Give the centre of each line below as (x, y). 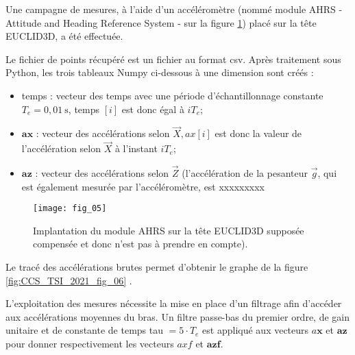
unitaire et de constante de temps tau (85, 330)
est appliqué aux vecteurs (256, 330)
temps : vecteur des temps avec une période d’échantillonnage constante (172, 95)
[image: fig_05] (70, 209)
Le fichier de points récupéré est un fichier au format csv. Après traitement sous (173, 59)
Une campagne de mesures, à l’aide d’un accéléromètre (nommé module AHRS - (174, 9)
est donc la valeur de (258, 133)
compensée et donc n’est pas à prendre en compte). (140, 244)
